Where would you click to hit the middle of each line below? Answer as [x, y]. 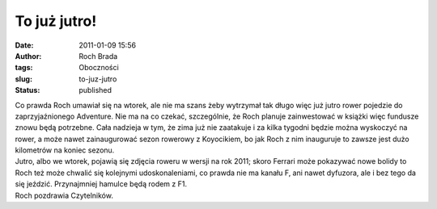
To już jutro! [56, 21]
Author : [28, 56]
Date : [24, 45]
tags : [24, 68]
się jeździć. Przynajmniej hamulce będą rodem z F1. [101, 184]
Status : [28, 90]
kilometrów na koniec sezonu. [65, 150]
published [95, 90]
